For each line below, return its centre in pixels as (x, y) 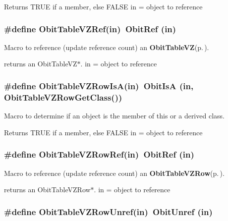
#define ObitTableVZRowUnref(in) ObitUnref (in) (108, 211)
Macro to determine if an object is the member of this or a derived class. (114, 116)
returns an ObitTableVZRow (47, 190)
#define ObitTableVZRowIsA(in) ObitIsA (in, (99, 85)
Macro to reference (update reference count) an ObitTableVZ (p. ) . (107, 47)
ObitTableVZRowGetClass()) (63, 97)
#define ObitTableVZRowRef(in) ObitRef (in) (99, 154)
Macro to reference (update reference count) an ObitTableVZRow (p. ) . (114, 173)
